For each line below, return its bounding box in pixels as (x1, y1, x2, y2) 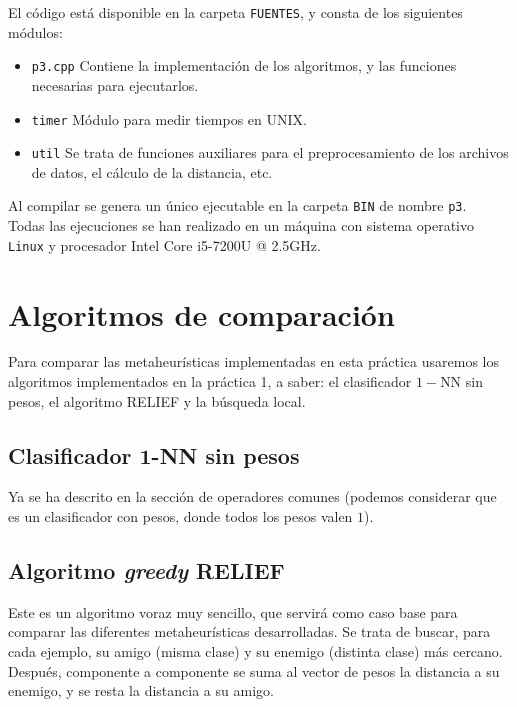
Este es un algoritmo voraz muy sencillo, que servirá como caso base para (8, 601, 458, 622)
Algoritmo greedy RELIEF (8, 555, 285, 585)
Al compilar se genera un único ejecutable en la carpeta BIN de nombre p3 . (8, 195, 467, 216)
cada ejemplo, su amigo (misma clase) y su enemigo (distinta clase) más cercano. (8, 641, 503, 661)
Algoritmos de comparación (8, 293, 395, 334)
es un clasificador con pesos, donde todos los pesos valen (8, 506, 353, 527)
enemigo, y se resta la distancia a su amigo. (8, 680, 274, 701)
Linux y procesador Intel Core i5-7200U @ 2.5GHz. (8, 234, 321, 255)
